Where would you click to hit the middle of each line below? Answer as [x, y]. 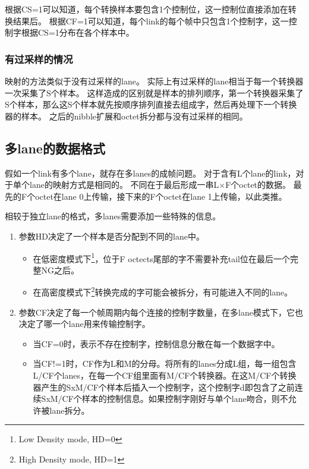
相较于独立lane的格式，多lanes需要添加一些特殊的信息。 [113, 216]
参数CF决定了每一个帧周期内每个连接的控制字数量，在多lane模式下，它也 [161, 312]
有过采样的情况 [39, 59]
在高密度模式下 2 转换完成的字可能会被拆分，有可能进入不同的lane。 [163, 291]
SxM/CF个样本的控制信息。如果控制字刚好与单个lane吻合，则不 [165, 399]
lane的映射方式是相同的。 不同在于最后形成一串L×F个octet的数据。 [160, 185]
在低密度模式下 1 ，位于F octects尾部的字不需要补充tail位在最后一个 [161, 257]
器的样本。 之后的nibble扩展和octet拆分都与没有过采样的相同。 [126, 116]
